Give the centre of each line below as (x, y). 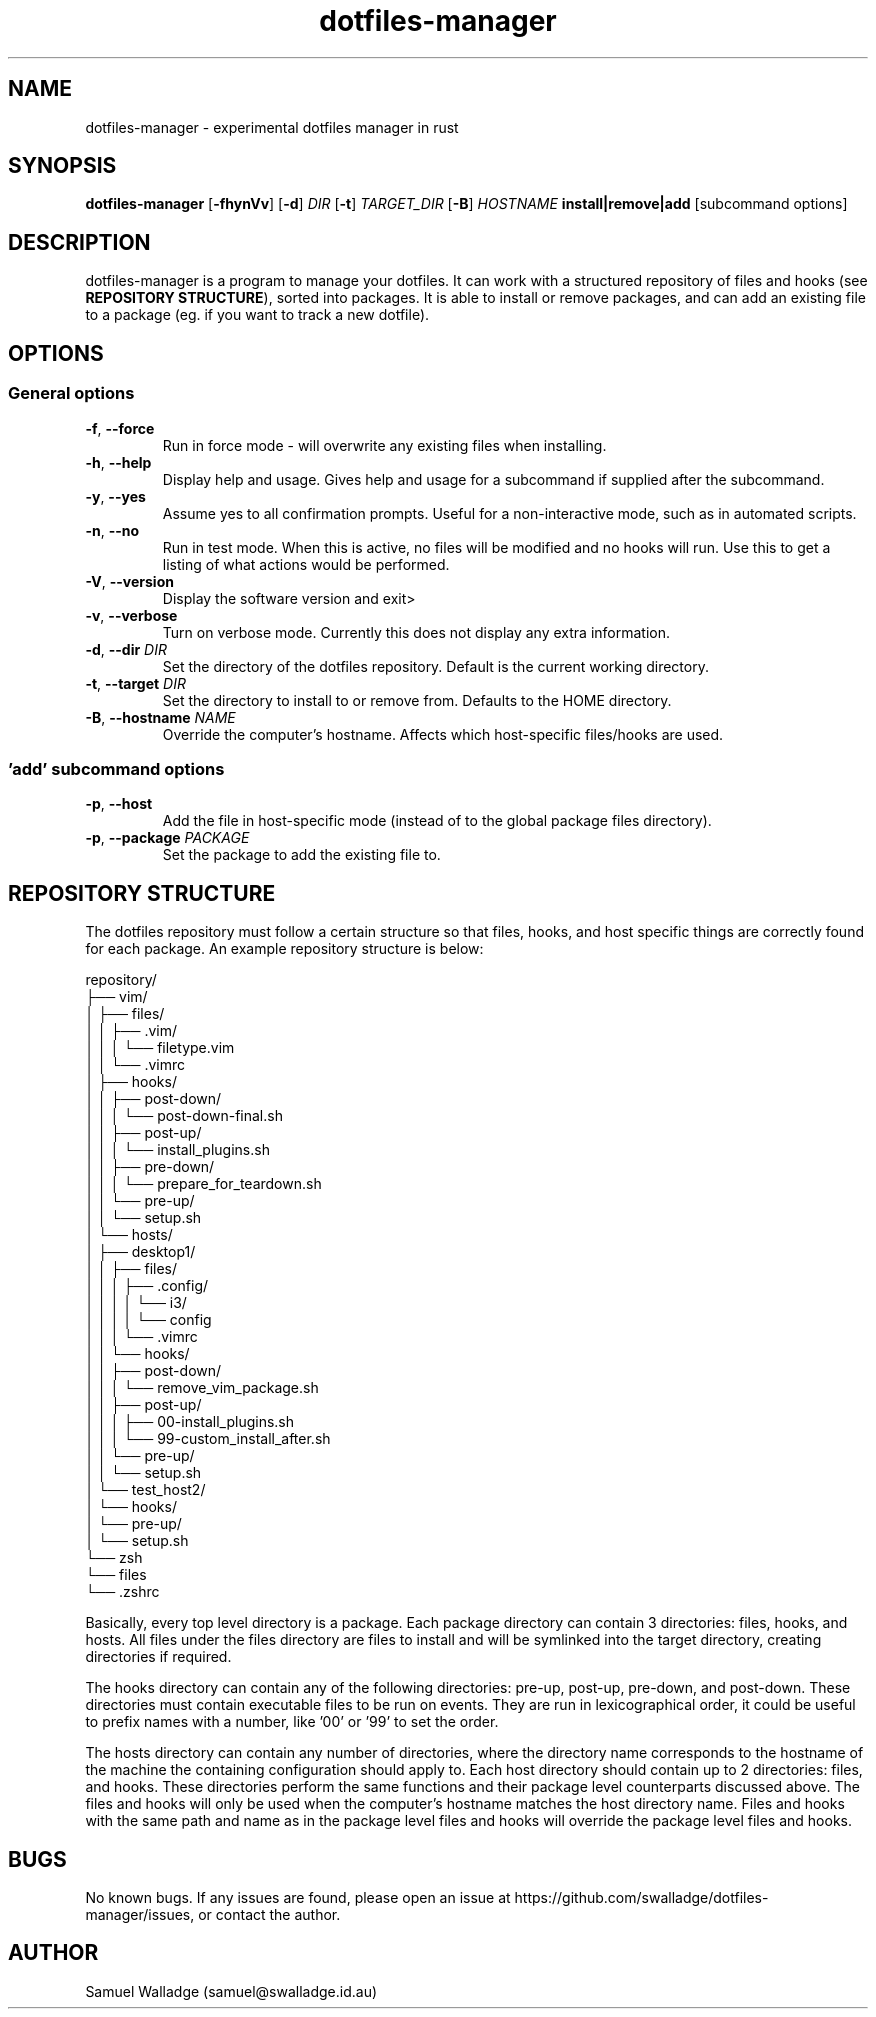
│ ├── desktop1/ (140, 1252)
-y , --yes (115, 496)
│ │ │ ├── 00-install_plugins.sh (190, 1422)
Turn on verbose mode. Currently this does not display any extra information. (416, 632)
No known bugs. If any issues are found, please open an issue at (298, 1897)
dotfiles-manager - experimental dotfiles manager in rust (272, 127)
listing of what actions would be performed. (306, 564)
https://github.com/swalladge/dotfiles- (641, 1897)
